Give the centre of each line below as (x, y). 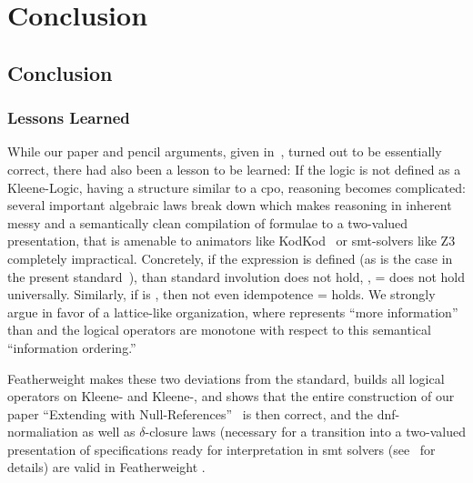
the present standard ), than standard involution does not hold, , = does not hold (236, 276)
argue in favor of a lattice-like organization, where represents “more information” (233, 312)
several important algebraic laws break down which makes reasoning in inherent (230, 205)
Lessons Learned (69, 118)
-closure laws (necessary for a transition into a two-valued (305, 432)
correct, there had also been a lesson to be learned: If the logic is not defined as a (234, 169)
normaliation (43, 432)
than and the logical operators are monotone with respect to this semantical (219, 330)
